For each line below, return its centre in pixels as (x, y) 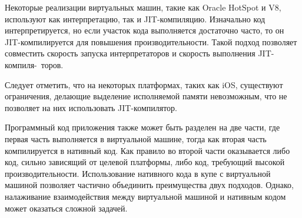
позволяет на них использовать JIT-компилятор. (91, 107)
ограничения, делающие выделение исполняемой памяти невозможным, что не (146, 96)
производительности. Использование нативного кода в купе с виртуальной (138, 173)
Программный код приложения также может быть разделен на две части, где (142, 127)
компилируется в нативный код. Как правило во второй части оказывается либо (147, 150)
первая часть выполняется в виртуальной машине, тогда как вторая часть (136, 138)
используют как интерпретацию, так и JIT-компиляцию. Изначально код (135, 19)
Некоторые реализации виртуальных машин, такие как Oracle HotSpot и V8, (143, 7)
